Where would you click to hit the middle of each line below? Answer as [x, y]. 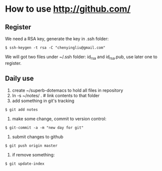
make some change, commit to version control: [59, 119]
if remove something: [33, 154]
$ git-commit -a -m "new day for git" [44, 128]
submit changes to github [38, 137]
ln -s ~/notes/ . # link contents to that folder [56, 95]
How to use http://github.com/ [68, 9]
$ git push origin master [31, 146]
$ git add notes [21, 109]
